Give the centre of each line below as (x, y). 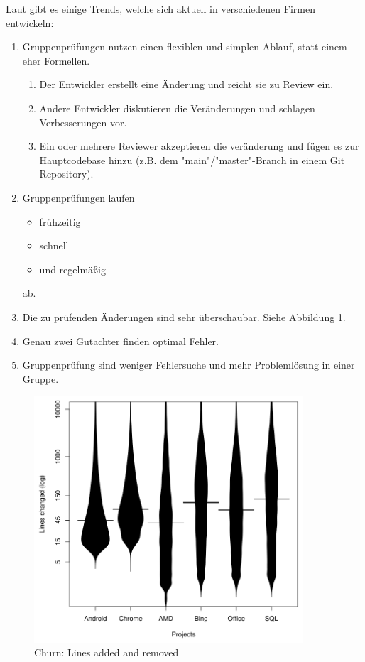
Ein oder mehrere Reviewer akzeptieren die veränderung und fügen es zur (199, 146)
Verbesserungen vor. (83, 122)
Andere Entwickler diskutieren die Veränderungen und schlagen (177, 108)
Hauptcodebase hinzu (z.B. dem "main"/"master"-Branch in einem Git (192, 159)
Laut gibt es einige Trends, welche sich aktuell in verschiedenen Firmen (160, 9)
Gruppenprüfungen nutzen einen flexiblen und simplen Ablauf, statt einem (185, 47)
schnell (54, 245)
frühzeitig (60, 221)
